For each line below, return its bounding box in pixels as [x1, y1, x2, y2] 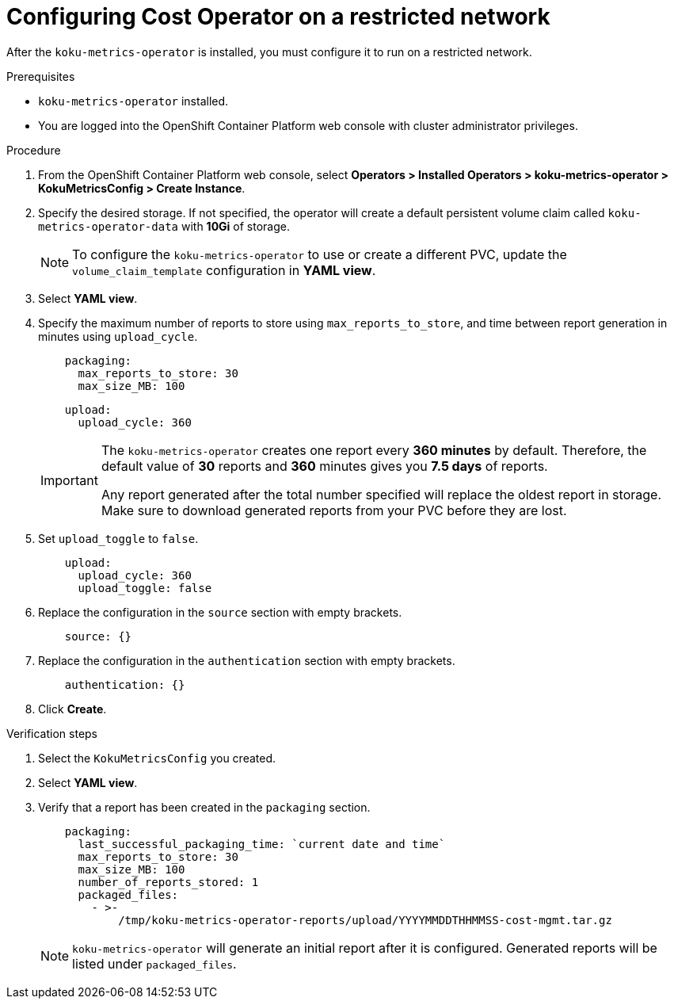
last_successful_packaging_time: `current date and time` [78, 837, 446, 850]
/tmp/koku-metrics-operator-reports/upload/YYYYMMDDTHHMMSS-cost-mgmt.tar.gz [118, 913, 612, 927]
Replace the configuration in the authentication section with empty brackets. [38, 653, 455, 667]
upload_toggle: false [78, 581, 212, 594]
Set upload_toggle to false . [38, 531, 199, 545]
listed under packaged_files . [72, 955, 237, 972]
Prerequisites [6, 69, 75, 83]
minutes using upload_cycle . [38, 329, 198, 343]
